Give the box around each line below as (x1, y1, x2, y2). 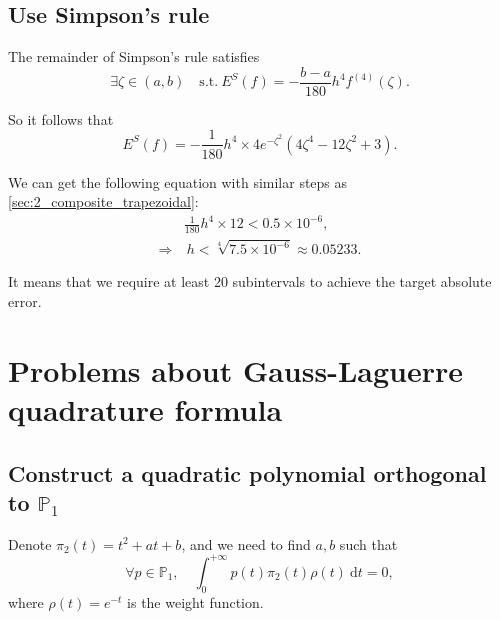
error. (8, 290, 42, 311)
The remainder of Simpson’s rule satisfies (8, 46, 260, 67)
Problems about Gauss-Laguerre (8, 349, 463, 390)
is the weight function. (127, 591, 264, 612)
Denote (8, 533, 52, 554)
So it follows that (8, 108, 114, 129)
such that (339, 533, 398, 554)
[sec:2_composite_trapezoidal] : (8, 191, 199, 212)
